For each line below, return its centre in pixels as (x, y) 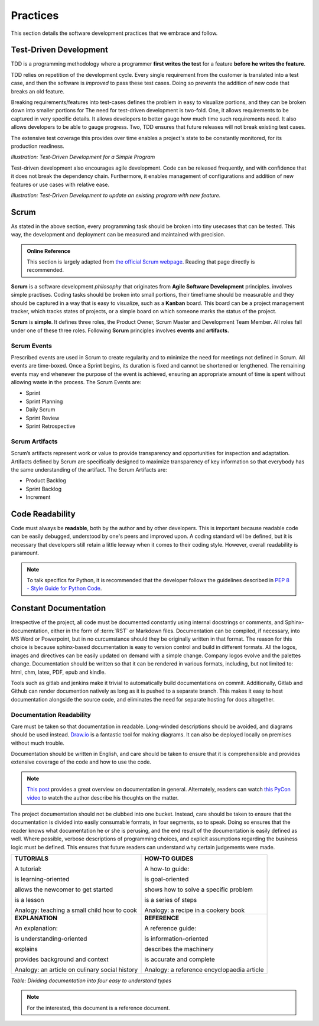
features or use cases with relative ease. (60, 184)
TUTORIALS (32, 858)
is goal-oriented (167, 879)
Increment (38, 497)
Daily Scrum (40, 410)
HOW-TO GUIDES (169, 858)
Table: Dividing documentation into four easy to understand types (91, 980)
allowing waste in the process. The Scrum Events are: (76, 382)
